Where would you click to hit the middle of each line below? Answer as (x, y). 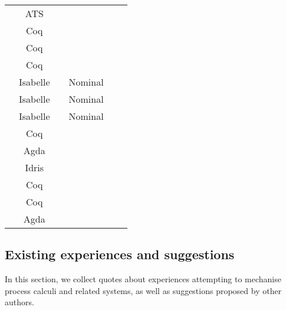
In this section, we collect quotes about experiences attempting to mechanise (143, 279)
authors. (19, 302)
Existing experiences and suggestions (120, 254)
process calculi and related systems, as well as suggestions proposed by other (143, 290)
